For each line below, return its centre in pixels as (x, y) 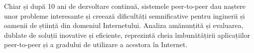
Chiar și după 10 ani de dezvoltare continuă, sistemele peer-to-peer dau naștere (125, 6)
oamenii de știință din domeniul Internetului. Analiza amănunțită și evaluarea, (124, 25)
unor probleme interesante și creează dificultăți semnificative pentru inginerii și (125, 15)
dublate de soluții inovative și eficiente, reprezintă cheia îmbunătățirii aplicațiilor (127, 35)
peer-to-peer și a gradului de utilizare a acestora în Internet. (96, 44)
